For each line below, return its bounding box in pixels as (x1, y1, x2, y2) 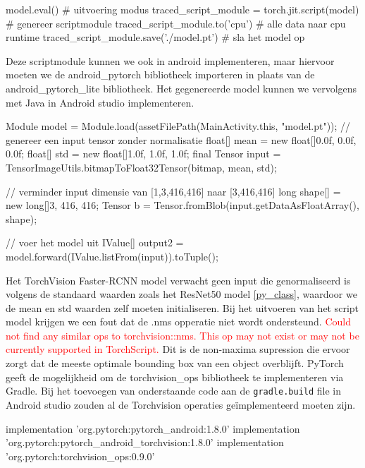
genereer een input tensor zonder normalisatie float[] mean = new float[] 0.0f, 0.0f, (6, 132, 357, 147)
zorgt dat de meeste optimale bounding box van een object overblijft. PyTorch (6, 356, 344, 371)
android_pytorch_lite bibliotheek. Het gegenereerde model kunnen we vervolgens (6, 80, 357, 95)
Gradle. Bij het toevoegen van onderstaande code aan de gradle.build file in (6, 383, 342, 398)
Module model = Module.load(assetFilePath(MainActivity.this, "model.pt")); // (6, 119, 351, 133)
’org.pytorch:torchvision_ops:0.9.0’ (6, 448, 155, 463)
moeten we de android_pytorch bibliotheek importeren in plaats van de (6, 67, 315, 82)
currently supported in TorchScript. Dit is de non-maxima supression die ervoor (6, 342, 350, 356)
